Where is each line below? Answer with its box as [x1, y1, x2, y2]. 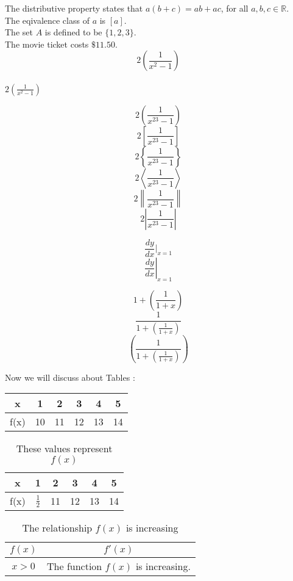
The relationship [22, 521, 93, 535]
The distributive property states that [5, 2, 143, 14]
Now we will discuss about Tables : [5, 370, 135, 383]
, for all [221, 2, 249, 14]
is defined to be [44, 26, 102, 38]
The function [47, 559, 102, 574]
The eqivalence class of [5, 13, 90, 26]
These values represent [16, 441, 113, 456]
